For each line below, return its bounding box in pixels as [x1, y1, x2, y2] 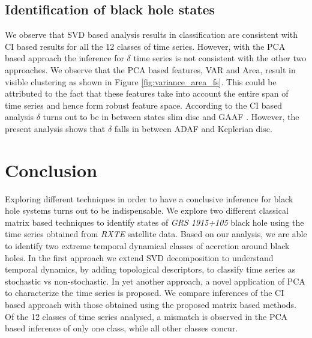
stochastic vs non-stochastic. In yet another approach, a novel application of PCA [5, 274, 305, 287]
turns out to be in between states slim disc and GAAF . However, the [43, 110, 299, 123]
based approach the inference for [5, 52, 124, 64]
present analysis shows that [5, 122, 106, 134]
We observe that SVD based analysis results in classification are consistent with [5, 28, 298, 41]
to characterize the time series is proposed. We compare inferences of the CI [5, 286, 284, 299]
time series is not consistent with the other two [133, 52, 307, 64]
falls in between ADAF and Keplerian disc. [114, 122, 272, 134]
